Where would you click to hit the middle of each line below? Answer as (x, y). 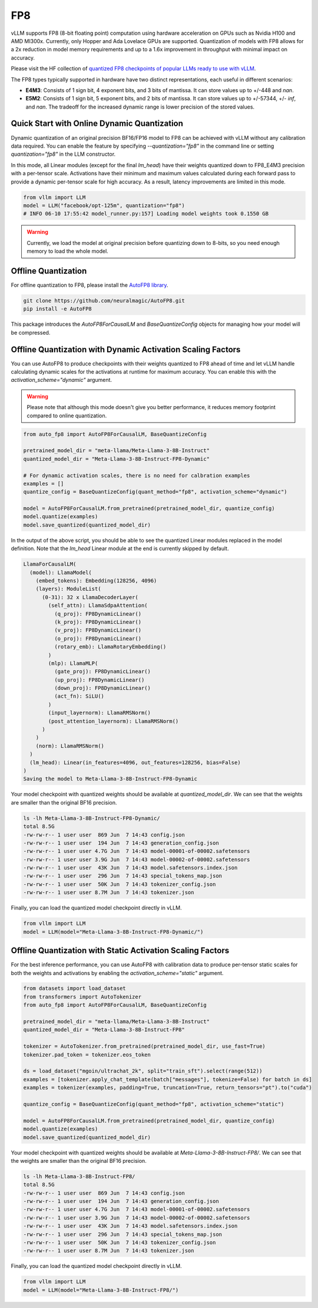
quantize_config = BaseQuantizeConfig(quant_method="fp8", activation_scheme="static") (154, 1104)
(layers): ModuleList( (68, 589)
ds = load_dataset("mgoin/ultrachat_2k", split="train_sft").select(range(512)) (143, 1071)
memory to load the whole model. (67, 251)
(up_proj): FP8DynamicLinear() (99, 680)
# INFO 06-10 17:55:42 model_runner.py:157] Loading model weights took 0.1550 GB (146, 214)
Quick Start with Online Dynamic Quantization (97, 124)
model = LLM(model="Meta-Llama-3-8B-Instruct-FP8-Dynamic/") (113, 932)
